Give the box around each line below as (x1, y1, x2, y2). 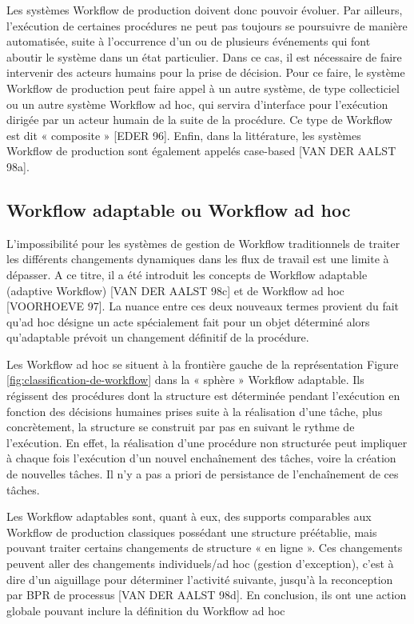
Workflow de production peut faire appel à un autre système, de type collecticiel (6, 79, 400, 96)
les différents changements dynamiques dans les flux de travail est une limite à (6, 250, 389, 267)
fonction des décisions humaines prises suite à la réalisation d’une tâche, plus (6, 402, 383, 419)
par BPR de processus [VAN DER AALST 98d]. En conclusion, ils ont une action (6, 586, 407, 603)
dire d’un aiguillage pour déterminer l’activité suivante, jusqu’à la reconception (6, 570, 393, 587)
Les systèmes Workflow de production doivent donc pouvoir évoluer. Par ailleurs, (6, 2, 403, 18)
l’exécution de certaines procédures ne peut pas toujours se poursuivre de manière (6, 17, 408, 34)
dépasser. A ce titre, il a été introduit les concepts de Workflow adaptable (6, 266, 368, 282)
